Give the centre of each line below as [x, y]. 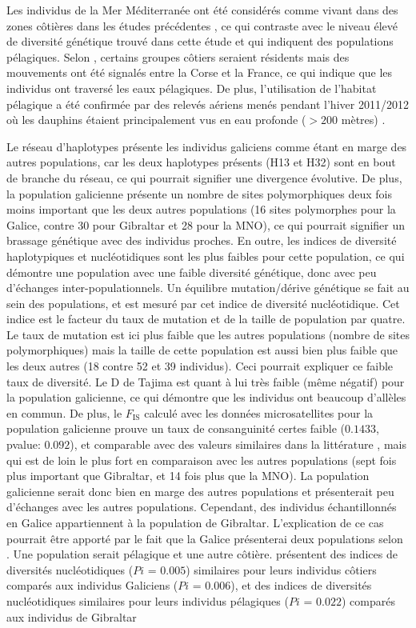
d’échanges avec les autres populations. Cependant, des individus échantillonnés [202, 507]
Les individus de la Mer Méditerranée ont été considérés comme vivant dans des [202, 10]
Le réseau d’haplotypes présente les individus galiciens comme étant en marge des [207, 146]
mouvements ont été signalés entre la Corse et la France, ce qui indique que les [200, 72]
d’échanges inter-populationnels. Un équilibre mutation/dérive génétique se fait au [208, 288]
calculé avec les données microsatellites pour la [259, 412]
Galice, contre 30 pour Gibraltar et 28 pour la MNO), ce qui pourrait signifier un [206, 224]
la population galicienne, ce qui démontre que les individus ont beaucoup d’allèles [206, 397]
